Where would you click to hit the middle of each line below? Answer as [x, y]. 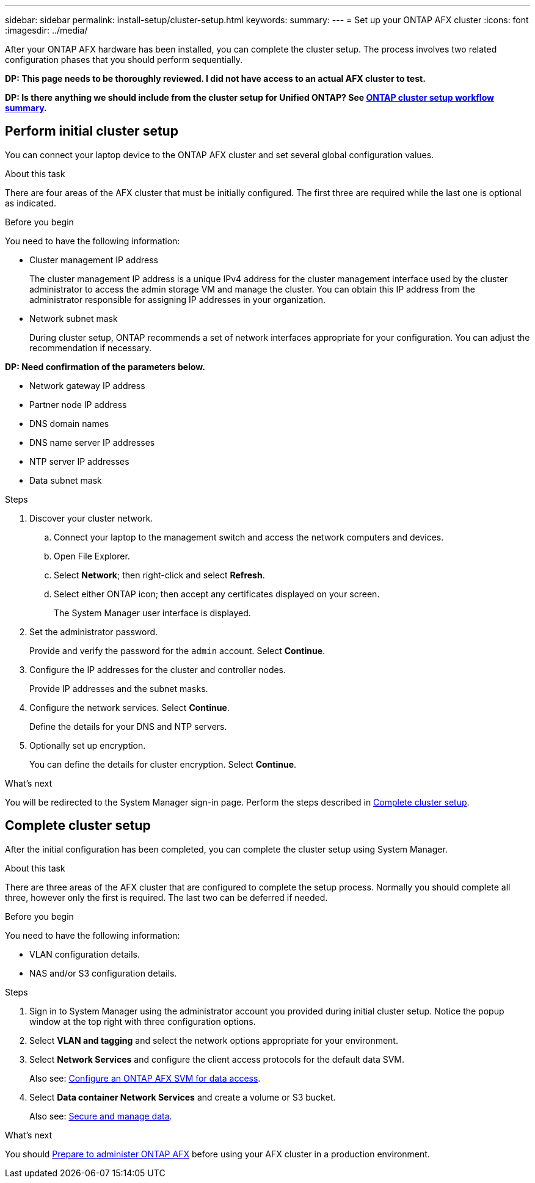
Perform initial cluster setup [92, 131]
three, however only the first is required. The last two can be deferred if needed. [166, 897]
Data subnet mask [66, 480]
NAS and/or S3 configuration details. [103, 973]
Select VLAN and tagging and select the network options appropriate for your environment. [214, 1040]
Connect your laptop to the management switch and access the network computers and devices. [249, 537]
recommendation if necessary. [91, 348]
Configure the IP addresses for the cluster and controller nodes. [158, 669]
